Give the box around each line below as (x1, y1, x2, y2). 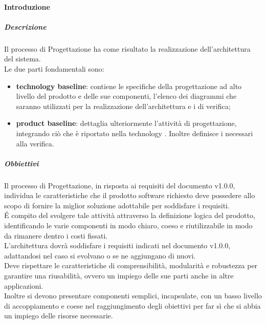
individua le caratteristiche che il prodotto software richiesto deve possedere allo (4, 190, 255, 201)
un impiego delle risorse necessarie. (4, 310, 113, 321)
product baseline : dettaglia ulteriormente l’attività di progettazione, (16, 118, 237, 128)
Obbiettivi (4, 158, 39, 168)
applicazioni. (4, 280, 43, 291)
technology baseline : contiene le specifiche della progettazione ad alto (16, 80, 242, 91)
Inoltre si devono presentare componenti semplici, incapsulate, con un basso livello (4, 290, 262, 301)
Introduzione (4, 1, 50, 12)
